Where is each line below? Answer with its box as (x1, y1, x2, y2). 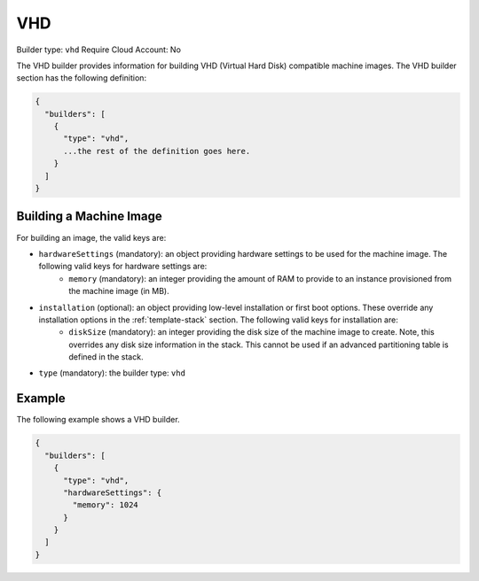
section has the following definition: (16, 73, 146, 83)
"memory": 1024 (72, 500, 139, 510)
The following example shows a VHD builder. (16, 414, 181, 425)
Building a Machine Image (16, 209, 163, 224)
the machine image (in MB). (68, 286, 169, 297)
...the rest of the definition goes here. (63, 146, 251, 156)
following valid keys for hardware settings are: (38, 261, 208, 272)
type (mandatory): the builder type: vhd (38, 368, 186, 378)
